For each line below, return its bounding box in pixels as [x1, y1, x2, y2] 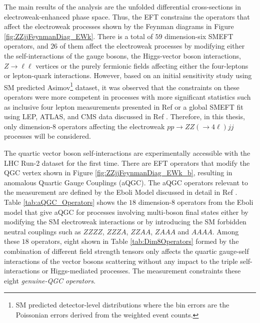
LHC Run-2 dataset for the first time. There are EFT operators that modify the [4, 157, 250, 168]
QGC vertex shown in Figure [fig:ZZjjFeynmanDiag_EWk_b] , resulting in [4, 167, 232, 178]
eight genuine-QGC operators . [4, 275, 95, 285]
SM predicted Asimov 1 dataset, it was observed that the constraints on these [4, 80, 239, 92]
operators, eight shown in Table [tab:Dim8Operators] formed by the [31, 236, 239, 246]
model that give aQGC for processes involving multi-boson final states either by [4, 206, 248, 217]
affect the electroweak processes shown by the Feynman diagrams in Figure [4, 21, 234, 32]
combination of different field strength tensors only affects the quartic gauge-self [4, 245, 249, 256]
